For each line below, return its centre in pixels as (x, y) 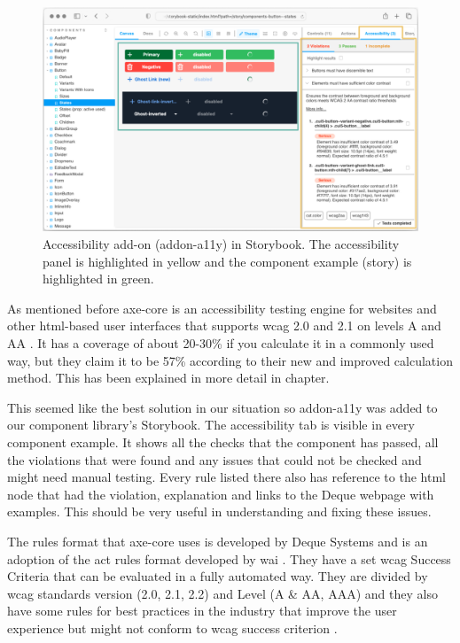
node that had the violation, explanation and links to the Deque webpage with (221, 494)
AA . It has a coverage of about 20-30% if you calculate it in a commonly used (221, 342)
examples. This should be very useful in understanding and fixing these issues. (219, 511)
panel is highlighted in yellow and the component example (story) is (227, 261)
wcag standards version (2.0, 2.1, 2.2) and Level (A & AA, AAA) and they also (222, 593)
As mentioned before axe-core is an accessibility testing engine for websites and (222, 308)
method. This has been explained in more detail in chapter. (168, 378)
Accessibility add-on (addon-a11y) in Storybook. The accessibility (221, 244)
